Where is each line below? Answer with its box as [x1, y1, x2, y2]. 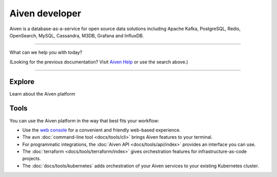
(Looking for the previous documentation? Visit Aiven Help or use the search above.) [9, 59, 188, 65]
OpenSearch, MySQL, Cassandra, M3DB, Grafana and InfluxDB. [9, 32, 144, 38]
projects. [22, 156, 41, 162]
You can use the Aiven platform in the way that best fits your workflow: [9, 118, 160, 124]
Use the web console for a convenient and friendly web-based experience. [22, 127, 181, 133]
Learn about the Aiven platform [9, 91, 75, 97]
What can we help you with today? [9, 49, 83, 56]
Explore [9, 77, 35, 86]
